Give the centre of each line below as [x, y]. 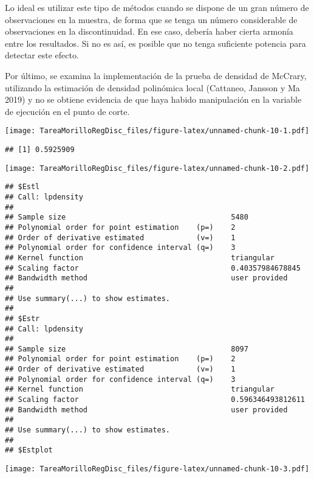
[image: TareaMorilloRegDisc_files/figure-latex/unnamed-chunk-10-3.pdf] [157, 469]
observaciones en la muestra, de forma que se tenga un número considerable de [151, 19]
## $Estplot [29, 450]
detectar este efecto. [42, 55]
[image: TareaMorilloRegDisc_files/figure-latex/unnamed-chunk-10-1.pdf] [157, 131]
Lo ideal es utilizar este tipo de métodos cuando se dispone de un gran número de [157, 7]
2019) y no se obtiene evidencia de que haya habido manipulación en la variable [153, 99]
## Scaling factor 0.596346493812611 [155, 400]
